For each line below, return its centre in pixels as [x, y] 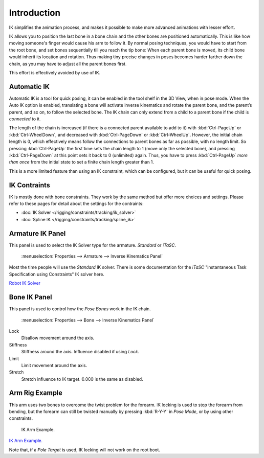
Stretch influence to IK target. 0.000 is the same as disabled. [82, 379]
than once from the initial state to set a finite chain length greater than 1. [81, 162]
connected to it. [25, 119]
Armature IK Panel [37, 233]
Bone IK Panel [31, 297]
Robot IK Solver [25, 283]
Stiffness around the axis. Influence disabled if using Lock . [80, 352]
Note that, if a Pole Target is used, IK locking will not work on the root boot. [85, 450]
